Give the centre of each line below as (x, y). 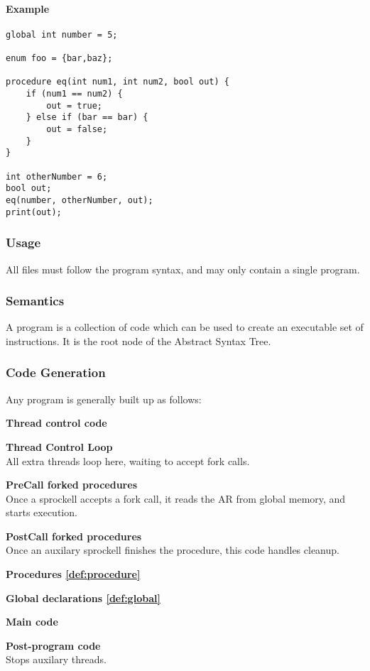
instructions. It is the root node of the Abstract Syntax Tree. (138, 340)
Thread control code (56, 423)
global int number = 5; (62, 34)
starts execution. (42, 512)
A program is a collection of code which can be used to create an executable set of (185, 327)
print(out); (34, 212)
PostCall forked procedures (74, 536)
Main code (32, 622)
